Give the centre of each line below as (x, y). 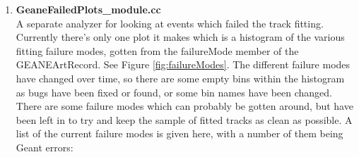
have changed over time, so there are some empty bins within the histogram (180, 78)
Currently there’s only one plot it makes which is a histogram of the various (180, 37)
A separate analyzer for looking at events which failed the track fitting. (170, 23)
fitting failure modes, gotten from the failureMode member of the (157, 50)
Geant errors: (45, 147)
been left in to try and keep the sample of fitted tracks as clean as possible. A (184, 119)
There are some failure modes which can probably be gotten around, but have (184, 106)
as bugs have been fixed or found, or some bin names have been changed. (174, 92)
